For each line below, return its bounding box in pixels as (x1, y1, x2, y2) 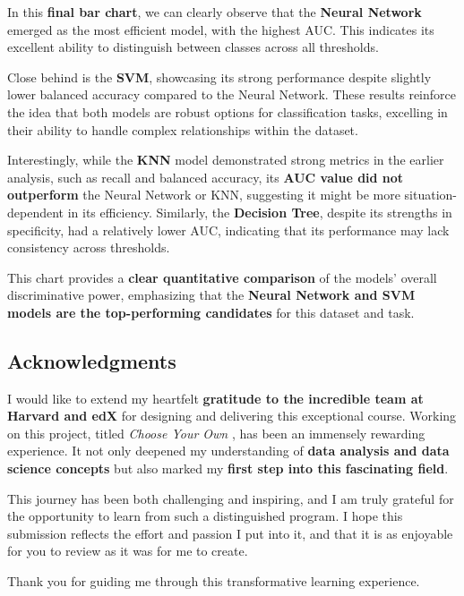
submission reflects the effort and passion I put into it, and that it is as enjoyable (7, 524, 453, 542)
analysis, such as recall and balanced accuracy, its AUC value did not (7, 167, 404, 186)
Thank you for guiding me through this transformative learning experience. (7, 572, 420, 591)
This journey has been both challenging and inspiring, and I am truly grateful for (7, 489, 454, 507)
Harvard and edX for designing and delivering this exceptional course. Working (7, 406, 457, 425)
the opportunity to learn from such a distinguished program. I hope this (7, 507, 403, 525)
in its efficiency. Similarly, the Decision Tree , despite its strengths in (67, 202, 452, 221)
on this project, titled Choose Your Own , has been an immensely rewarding (7, 423, 425, 442)
